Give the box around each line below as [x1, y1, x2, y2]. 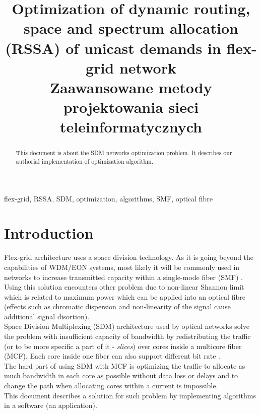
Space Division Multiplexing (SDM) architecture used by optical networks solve [4, 321, 249, 331]
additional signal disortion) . [4, 311, 90, 321]
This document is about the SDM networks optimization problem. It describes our [16, 149, 232, 157]
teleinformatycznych [60, 116, 202, 137]
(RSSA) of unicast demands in [5, 37, 221, 58]
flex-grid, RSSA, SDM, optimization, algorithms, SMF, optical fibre [4, 193, 213, 203]
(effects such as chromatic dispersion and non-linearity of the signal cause [4, 301, 231, 312]
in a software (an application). [4, 400, 97, 410]
